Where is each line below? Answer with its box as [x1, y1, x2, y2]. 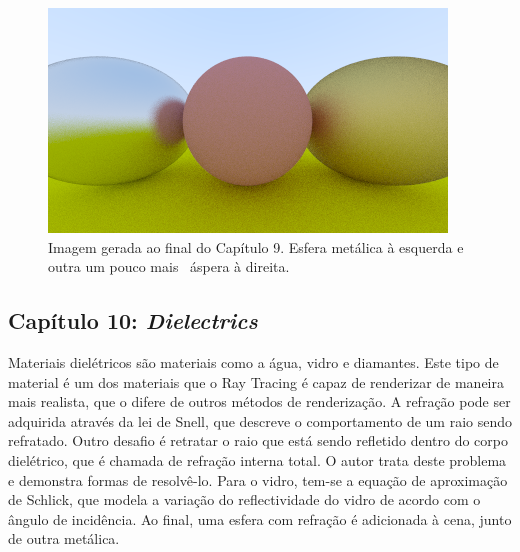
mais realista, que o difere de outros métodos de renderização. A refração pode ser [8, 391, 511, 412]
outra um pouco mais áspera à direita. [48, 256, 290, 277]
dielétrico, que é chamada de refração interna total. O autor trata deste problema [8, 449, 507, 470]
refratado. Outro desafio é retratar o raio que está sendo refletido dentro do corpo [8, 430, 508, 451]
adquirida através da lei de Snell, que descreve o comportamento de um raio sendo [8, 410, 513, 431]
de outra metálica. [8, 528, 120, 549]
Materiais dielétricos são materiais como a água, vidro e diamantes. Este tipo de [8, 351, 499, 372]
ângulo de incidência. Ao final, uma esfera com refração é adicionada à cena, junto [8, 508, 512, 529]
